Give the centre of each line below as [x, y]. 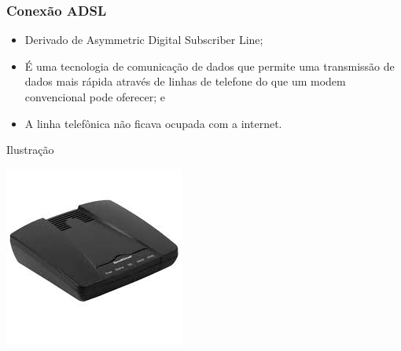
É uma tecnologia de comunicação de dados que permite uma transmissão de [210, 66]
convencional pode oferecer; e [95, 97]
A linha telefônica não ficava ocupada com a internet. [153, 123]
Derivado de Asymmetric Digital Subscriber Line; [144, 40]
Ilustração [30, 150]
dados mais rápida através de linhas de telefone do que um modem [185, 81]
